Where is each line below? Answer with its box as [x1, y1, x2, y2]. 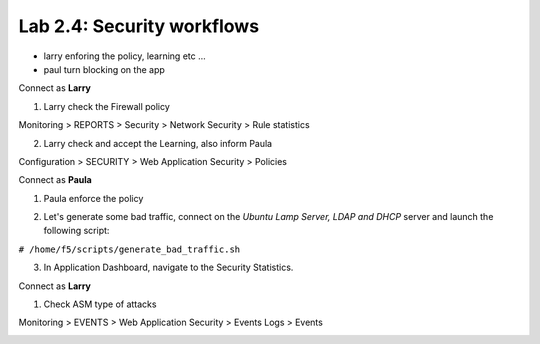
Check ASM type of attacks [43, 298, 157, 310]
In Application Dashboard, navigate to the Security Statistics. [43, 261, 294, 274]
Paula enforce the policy [43, 192, 144, 204]
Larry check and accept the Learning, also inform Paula [43, 137, 273, 149]
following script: [43, 225, 110, 237]
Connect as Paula [18, 174, 92, 186]
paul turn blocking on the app [43, 63, 165, 75]
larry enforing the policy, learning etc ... [43, 50, 207, 62]
